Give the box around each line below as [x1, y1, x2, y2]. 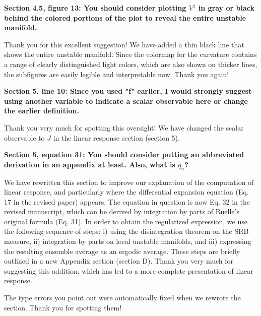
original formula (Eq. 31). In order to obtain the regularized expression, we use [4, 216, 247, 226]
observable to [4, 132, 45, 143]
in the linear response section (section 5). [53, 132, 180, 143]
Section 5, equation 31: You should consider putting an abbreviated [4, 149, 244, 160]
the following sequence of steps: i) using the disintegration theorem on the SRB [4, 226, 249, 236]
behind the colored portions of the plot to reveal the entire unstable [4, 12, 246, 23]
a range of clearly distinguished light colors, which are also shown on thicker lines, [4, 58, 257, 69]
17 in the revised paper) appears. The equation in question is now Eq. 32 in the [4, 196, 250, 207]
